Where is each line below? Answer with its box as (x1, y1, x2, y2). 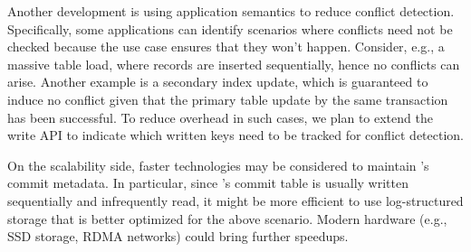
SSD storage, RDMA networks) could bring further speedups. (7, 227, 349, 246)
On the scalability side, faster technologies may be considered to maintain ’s (7, 155, 429, 174)
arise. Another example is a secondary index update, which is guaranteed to (7, 72, 428, 91)
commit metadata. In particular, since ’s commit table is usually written (7, 173, 409, 192)
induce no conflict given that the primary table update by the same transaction (7, 89, 448, 108)
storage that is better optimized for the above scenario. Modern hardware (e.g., (7, 209, 447, 228)
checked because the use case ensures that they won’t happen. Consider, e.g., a (7, 37, 445, 56)
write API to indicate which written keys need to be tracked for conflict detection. (7, 126, 465, 145)
